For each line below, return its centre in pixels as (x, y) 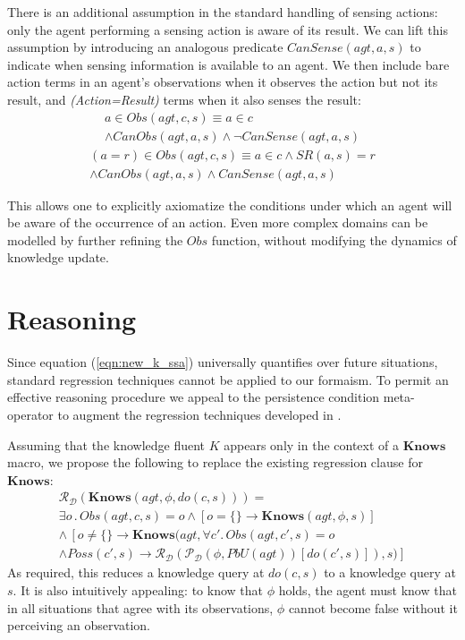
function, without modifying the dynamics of (334, 239)
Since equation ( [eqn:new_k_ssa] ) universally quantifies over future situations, (223, 362)
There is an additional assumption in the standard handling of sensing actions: (223, 12)
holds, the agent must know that (368, 590)
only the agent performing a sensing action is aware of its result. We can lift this (228, 29)
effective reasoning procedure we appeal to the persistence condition (194, 397)
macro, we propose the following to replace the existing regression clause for (215, 462)
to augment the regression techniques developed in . (199, 414)
